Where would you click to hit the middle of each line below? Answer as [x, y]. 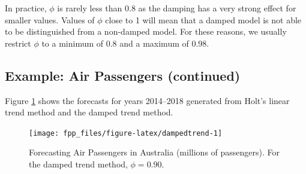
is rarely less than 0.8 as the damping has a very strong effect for [177, 8]
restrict [18, 43]
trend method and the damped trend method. [89, 112]
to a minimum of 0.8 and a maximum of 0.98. [125, 43]
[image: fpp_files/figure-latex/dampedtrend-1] [126, 133]
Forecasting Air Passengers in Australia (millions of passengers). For [154, 152]
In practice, [26, 8]
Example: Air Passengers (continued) [123, 75]
